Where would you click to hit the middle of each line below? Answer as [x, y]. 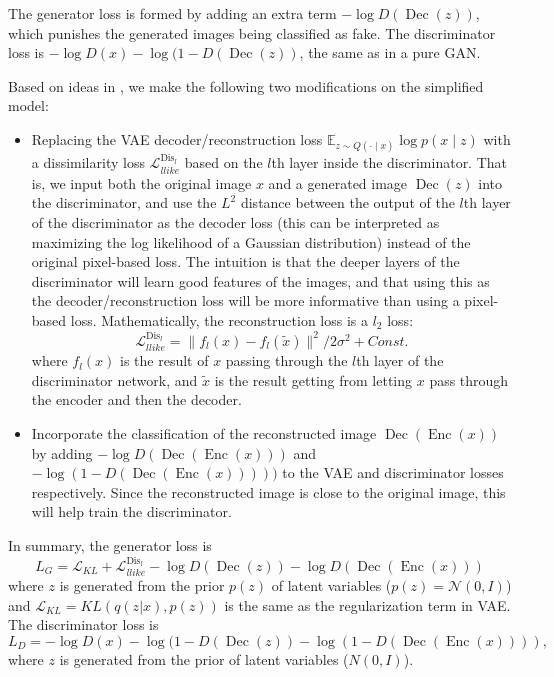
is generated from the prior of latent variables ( [204, 658]
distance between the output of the [347, 202]
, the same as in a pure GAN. [390, 52]
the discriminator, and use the [124, 202]
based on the [223, 162]
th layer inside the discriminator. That [389, 162]
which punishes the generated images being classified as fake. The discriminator [252, 32]
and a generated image [338, 182]
